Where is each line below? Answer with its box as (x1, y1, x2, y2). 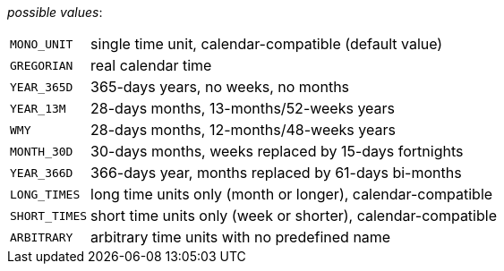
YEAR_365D (10, 80, 73, 94)
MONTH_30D (10, 144, 73, 158)
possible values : (7, 4, 103, 20)
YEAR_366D (10, 165, 73, 180)
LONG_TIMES (10, 187, 81, 201)
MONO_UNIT (10, 37, 73, 51)
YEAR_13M (10, 101, 66, 115)
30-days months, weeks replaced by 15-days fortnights (90, 142, 464, 160)
